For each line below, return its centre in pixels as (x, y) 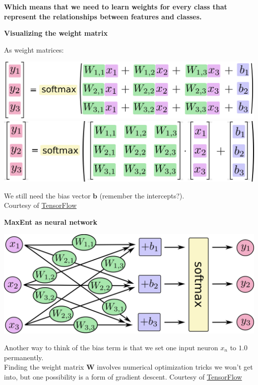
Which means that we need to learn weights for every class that (116, 6)
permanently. (24, 357)
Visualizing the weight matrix (56, 33)
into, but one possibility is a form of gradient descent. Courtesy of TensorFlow (123, 376)
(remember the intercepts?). (142, 195)
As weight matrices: (34, 49)
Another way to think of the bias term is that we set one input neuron (111, 347)
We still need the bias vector (47, 195)
